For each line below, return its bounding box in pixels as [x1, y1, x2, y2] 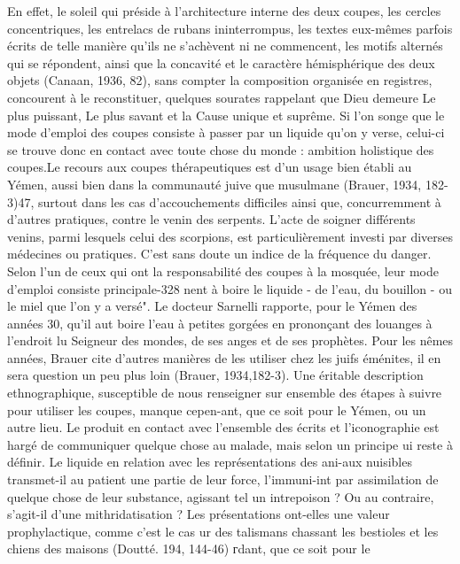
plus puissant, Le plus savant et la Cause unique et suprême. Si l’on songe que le [7, 105, 445, 124]
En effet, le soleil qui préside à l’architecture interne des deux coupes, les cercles [7, 2, 441, 19]
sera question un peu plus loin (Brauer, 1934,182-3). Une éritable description [7, 366, 424, 384]
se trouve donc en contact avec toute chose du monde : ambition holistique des [7, 140, 434, 158]
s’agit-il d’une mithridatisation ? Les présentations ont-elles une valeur [7, 505, 390, 523]
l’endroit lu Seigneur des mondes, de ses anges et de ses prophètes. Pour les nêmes [7, 331, 454, 350]
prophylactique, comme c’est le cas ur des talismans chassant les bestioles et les [7, 522, 439, 540]
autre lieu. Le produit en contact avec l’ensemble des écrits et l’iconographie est [7, 418, 440, 437]
